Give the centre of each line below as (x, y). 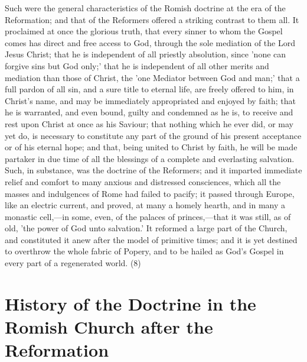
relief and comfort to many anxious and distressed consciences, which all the (143, 181)
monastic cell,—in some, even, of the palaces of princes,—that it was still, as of (148, 216)
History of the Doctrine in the (130, 303)
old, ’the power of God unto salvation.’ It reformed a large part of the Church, (146, 228)
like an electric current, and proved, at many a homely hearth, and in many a (145, 205)
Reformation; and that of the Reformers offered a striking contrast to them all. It (152, 19)
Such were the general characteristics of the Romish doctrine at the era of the (145, 8)
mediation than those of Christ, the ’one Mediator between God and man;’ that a (152, 77)
